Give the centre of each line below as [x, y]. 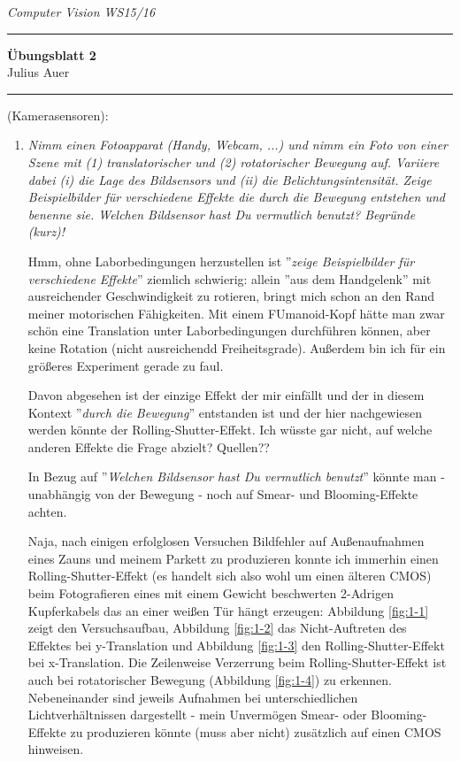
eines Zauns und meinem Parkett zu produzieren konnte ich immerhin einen [233, 558]
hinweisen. [56, 749]
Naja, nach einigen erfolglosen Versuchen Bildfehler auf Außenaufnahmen [226, 541]
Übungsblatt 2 [52, 54]
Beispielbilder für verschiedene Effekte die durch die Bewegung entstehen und [236, 197]
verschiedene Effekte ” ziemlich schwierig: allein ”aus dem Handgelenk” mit [230, 278]
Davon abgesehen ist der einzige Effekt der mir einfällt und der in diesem [226, 395]
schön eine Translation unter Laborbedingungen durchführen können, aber [229, 331]
